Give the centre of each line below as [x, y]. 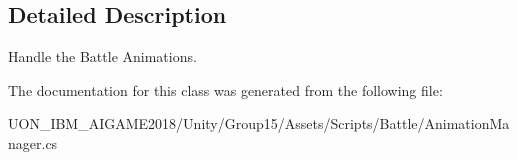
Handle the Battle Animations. [102, 56]
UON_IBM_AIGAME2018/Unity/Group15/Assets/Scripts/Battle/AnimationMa [259, 123]
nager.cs [33, 142]
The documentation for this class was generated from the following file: [225, 89]
